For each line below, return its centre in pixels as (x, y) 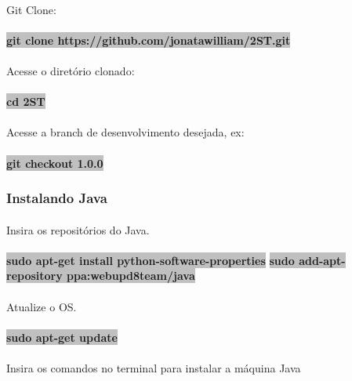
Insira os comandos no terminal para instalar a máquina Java (154, 367)
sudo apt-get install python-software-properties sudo (151, 260)
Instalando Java (57, 198)
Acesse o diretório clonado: (71, 70)
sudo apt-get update (62, 337)
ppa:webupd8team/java (131, 276)
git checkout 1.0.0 (55, 163)
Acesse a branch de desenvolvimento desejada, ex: (125, 132)
